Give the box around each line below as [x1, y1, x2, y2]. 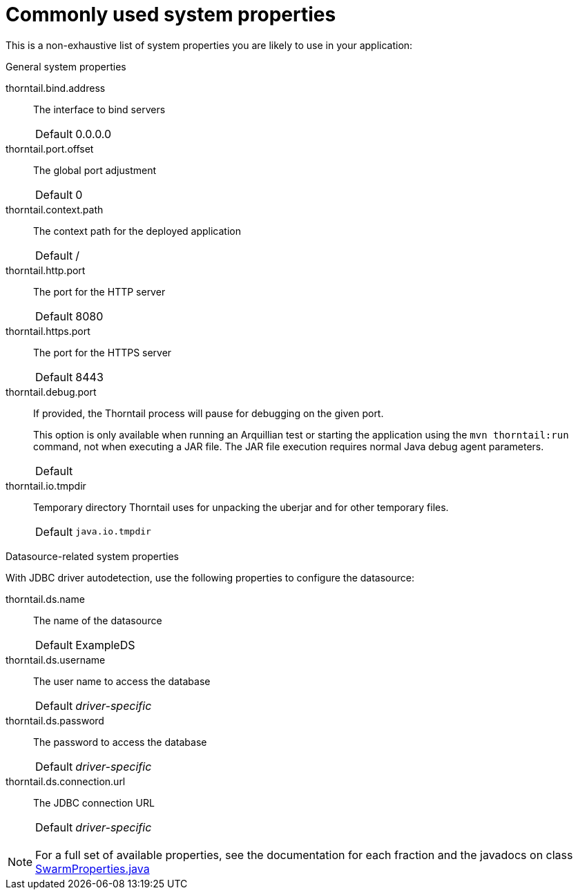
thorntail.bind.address [6, 81, 106, 94]
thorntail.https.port [6, 325, 90, 337]
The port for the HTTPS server [33, 346, 172, 358]
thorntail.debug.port [6, 385, 97, 398]
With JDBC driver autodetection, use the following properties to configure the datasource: [6, 571, 415, 584]
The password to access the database [33, 735, 207, 748]
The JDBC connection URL [33, 796, 155, 809]
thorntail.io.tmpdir [6, 479, 86, 492]
